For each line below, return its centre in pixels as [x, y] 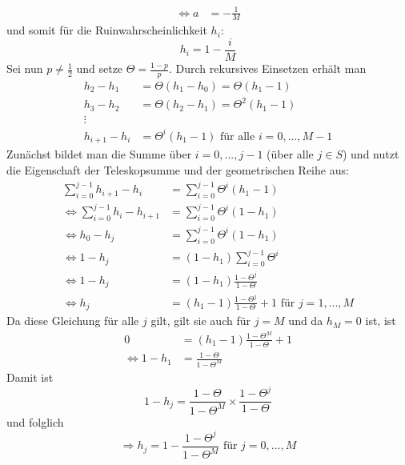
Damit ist [30, 377]
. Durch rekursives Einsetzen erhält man [268, 68]
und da [306, 321]
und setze [100, 68]
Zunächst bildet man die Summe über [99, 154]
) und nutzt [371, 154]
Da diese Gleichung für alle [73, 321]
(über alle [290, 154]
